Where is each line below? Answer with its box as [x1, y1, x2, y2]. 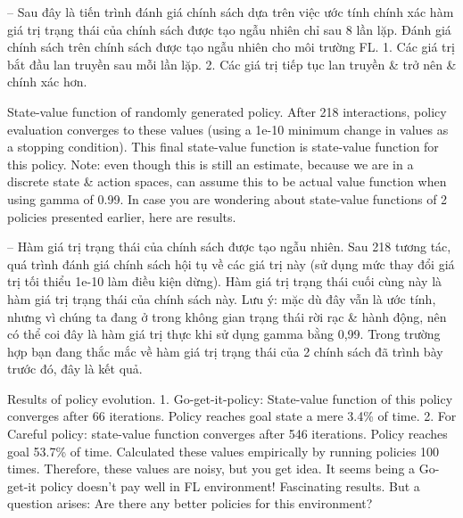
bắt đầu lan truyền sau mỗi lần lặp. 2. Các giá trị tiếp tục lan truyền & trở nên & [7, 54, 457, 73]
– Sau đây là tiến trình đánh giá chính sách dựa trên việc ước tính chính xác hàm [7, 3, 454, 21]
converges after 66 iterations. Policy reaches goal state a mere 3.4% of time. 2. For [7, 407, 457, 425]
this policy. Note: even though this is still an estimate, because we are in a [7, 154, 414, 173]
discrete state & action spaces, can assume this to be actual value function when [7, 172, 447, 191]
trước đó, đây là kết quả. [7, 359, 143, 378]
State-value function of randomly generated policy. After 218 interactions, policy [7, 102, 447, 120]
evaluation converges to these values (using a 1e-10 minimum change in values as [7, 119, 449, 138]
